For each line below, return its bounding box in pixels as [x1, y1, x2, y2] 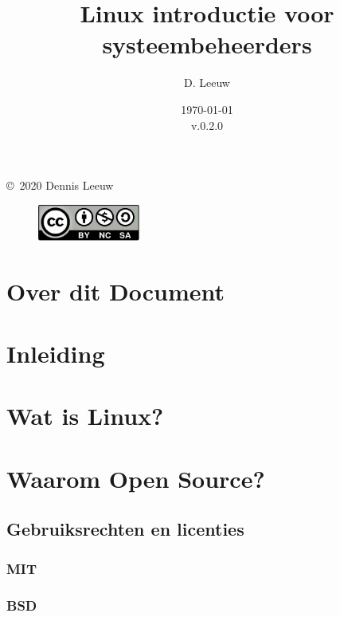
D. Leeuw [184, 74, 230, 91]
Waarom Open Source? [6, 462, 265, 494]
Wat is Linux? [6, 399, 164, 432]
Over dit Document [6, 274, 225, 307]
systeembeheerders [102, 28, 312, 61]
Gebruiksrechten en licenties [6, 517, 244, 541]
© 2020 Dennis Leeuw [6, 177, 114, 194]
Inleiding [6, 337, 105, 370]
